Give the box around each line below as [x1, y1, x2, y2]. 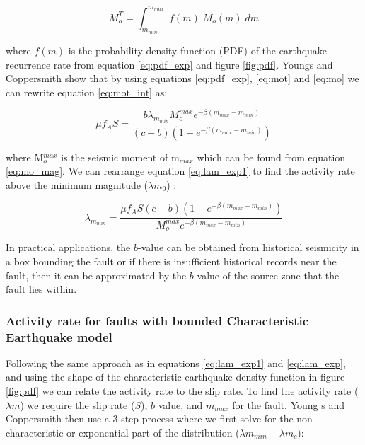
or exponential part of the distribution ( [66, 424, 240, 439]
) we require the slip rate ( [20, 397, 135, 412]
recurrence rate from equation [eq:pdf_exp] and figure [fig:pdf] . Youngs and [6, 57, 333, 71]
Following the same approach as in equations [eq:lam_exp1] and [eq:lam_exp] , [6, 355, 346, 370]
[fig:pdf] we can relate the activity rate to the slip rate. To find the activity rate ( [6, 383, 359, 398]
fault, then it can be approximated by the [6, 267, 187, 282]
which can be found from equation [197, 149, 346, 164]
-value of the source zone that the [193, 267, 340, 282]
